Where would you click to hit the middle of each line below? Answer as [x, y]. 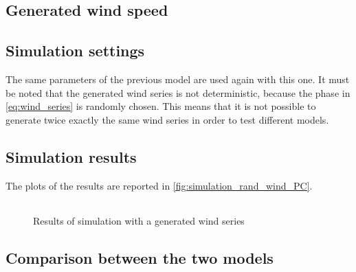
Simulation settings [75, 50]
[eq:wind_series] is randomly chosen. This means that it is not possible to [161, 106]
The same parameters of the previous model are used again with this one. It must [178, 79]
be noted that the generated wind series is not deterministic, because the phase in [178, 92]
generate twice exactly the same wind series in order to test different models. [167, 119]
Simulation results [71, 156]
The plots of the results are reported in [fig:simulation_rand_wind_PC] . [159, 185]
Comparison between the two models [140, 258]
